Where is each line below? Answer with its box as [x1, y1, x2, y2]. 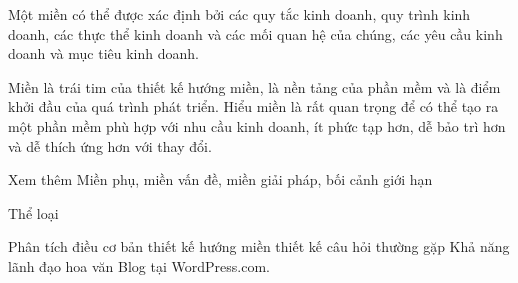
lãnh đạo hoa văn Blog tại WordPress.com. [8, 255, 270, 276]
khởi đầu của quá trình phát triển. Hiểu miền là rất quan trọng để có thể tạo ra [8, 96, 499, 117]
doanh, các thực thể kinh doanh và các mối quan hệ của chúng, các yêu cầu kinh [8, 23, 503, 44]
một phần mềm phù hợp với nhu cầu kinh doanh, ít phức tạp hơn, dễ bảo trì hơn [8, 115, 506, 136]
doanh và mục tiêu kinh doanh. [8, 43, 199, 64]
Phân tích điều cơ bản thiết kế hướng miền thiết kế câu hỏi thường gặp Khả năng [8, 236, 510, 257]
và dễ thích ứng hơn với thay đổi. [8, 135, 212, 156]
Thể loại [8, 202, 59, 223]
